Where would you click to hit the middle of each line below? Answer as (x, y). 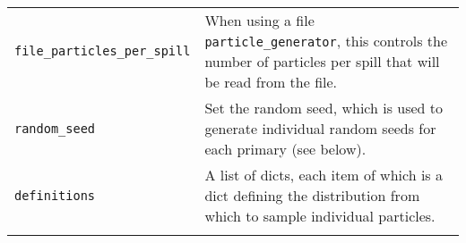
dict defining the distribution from (312, 195)
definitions (55, 195)
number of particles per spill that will (322, 61)
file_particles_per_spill (103, 51)
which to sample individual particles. (320, 216)
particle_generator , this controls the (326, 41)
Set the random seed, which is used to (324, 108)
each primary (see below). (285, 149)
